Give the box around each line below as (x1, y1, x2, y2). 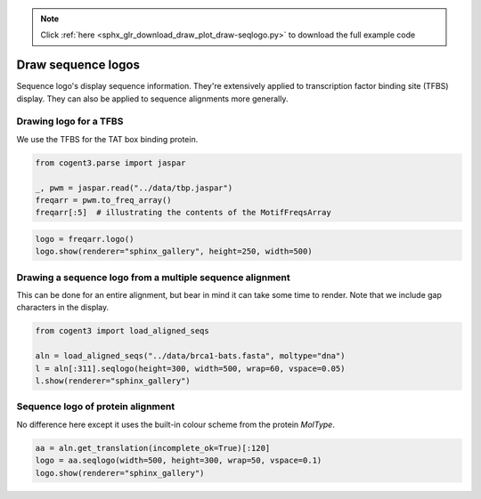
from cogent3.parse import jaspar (35, 157, 186, 168)
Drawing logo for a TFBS (16, 116, 124, 128)
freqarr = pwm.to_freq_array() (35, 195, 173, 205)
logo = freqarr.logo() (35, 234, 135, 244)
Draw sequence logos (16, 58, 140, 73)
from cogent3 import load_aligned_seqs (35, 326, 209, 336)
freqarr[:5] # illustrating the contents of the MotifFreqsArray (35, 207, 331, 218)
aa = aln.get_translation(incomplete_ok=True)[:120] (35, 443, 271, 453)
